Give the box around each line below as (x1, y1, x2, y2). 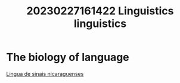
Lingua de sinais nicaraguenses (6, 70, 84, 77)
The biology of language (6, 51, 129, 64)
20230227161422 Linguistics (26, 4, 174, 18)
